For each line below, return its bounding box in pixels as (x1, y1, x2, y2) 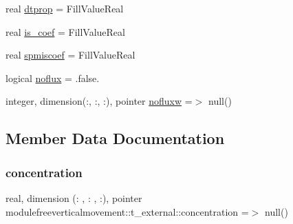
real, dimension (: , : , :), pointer (6, 190, 142, 205)
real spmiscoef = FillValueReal (6, 48, 135, 62)
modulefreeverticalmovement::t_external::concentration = (6, 204, 249, 218)
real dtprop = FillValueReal (6, 1, 124, 15)
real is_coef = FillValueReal (6, 24, 125, 39)
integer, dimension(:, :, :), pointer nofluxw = (6, 94, 193, 108)
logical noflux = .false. (6, 70, 100, 85)
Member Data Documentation (6, 128, 225, 149)
